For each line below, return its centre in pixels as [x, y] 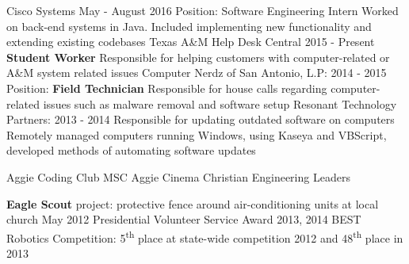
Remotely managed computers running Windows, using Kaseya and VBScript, [197, 134]
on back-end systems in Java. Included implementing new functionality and [189, 26]
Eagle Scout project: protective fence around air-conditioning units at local [193, 203]
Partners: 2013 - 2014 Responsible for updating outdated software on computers [201, 119]
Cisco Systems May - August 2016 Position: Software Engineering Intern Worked [203, 10]
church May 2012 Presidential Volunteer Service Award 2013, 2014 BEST [184, 219]
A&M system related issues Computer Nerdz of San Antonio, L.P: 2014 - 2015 [197, 73]
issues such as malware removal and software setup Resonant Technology [220, 103]
